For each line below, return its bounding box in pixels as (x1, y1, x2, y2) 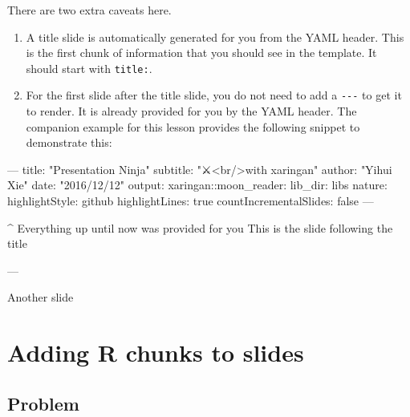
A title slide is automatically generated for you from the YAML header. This (26, 28, 404, 45)
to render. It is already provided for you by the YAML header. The (26, 103, 357, 119)
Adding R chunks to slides (7, 336, 304, 369)
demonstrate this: (26, 134, 112, 151)
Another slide (7, 289, 74, 306)
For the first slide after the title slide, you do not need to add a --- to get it (26, 87, 402, 103)
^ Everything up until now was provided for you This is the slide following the (7, 219, 393, 236)
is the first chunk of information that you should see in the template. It (26, 44, 377, 61)
